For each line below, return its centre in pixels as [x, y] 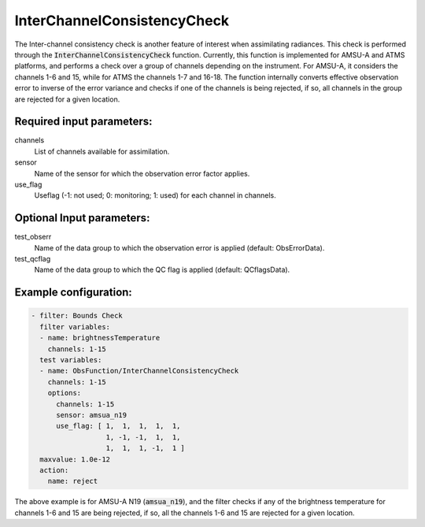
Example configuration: [74, 293]
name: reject [73, 481]
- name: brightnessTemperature [100, 338]
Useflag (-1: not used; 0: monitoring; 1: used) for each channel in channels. [155, 195]
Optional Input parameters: [82, 218]
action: [54, 470]
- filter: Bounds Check [77, 316]
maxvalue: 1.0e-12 [75, 459]
